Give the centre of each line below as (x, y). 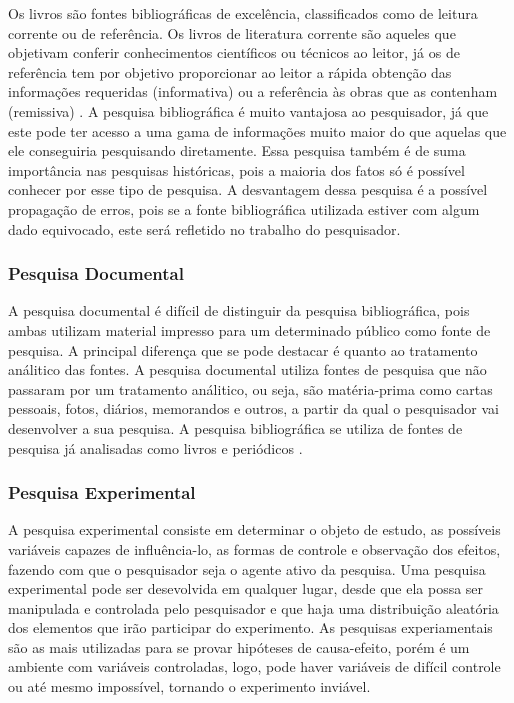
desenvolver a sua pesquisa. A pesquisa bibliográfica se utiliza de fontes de (235, 427)
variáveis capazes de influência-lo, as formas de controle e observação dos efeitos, (254, 548)
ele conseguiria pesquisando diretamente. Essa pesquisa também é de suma (237, 150)
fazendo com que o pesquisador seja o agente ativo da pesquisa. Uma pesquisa (247, 568)
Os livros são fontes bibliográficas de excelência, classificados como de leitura (243, 13)
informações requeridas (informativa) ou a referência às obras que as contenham (253, 91)
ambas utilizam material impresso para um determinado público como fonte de (249, 329)
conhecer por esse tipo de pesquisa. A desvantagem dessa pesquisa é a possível (248, 189)
